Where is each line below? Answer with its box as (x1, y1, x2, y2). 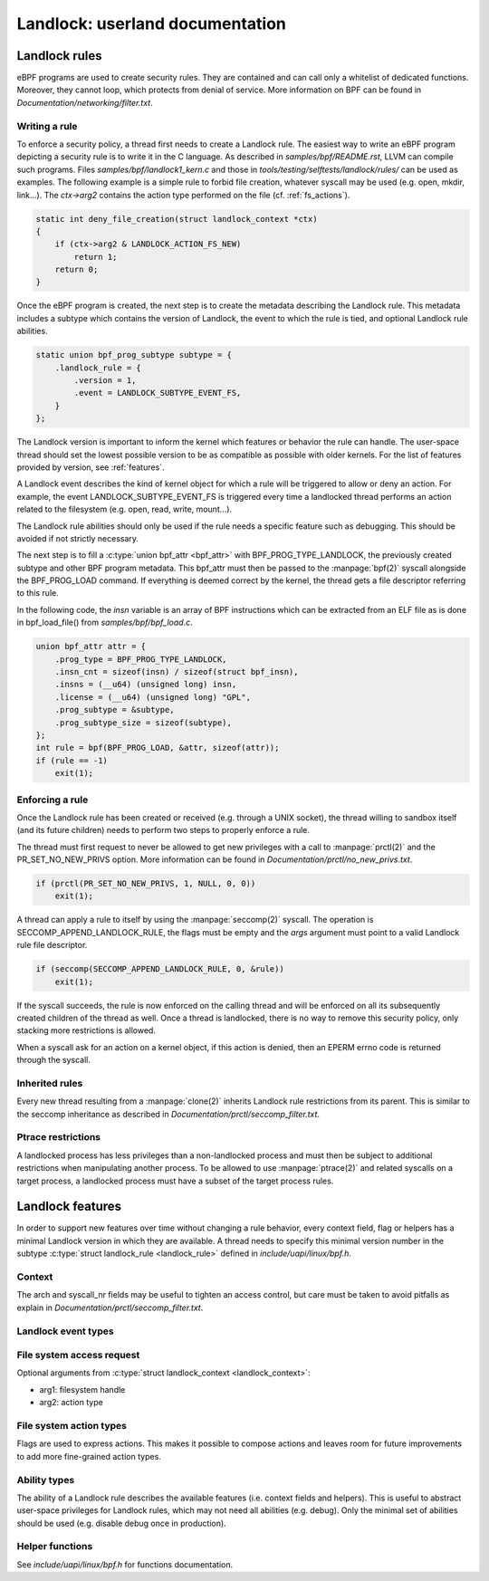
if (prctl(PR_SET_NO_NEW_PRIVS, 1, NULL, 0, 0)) (35, 878, 256, 889)
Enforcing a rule (16, 793, 89, 806)
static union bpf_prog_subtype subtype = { (35, 350, 233, 360)
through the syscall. (16, 1055, 91, 1066)
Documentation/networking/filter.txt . (16, 97, 153, 108)
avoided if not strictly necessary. (16, 532, 139, 543)
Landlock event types (16, 1325, 114, 1337)
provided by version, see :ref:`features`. (16, 462, 165, 473)
